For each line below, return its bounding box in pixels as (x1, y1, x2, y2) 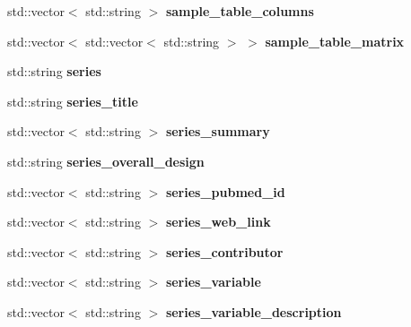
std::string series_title (7, 91, 138, 110)
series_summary (165, 122, 270, 141)
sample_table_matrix (265, 31, 405, 50)
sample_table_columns (165, 2, 314, 20)
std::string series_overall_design (7, 151, 205, 170)
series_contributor (165, 242, 284, 261)
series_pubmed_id (165, 182, 285, 201)
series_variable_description (165, 302, 342, 321)
